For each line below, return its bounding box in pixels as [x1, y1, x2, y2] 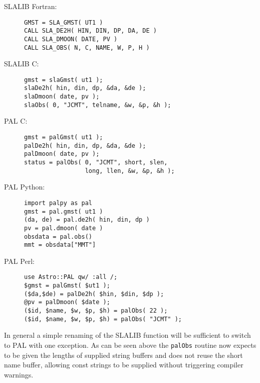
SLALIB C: [4, 58, 39, 69]
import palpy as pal [24, 199, 93, 207]
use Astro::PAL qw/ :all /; [24, 273, 118, 281]
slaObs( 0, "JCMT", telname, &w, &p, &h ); [24, 101, 171, 109]
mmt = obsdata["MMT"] [24, 241, 96, 249]
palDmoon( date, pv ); [24, 150, 100, 158]
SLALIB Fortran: [4, 1, 57, 11]
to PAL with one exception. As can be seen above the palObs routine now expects [4, 339, 256, 350]
